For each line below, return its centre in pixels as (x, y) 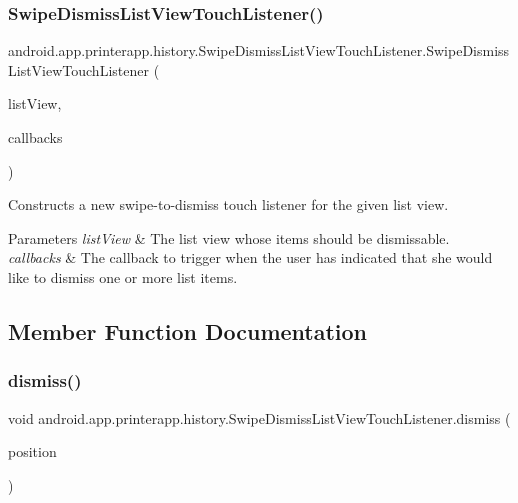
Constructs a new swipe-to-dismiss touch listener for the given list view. (228, 204)
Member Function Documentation (188, 330)
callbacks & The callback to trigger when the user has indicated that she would (250, 257)
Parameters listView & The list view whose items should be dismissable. (229, 237)
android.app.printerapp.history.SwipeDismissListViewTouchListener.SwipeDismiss (259, 50)
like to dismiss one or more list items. (123, 276)
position (32, 451)
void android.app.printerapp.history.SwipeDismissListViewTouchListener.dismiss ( (259, 417)
